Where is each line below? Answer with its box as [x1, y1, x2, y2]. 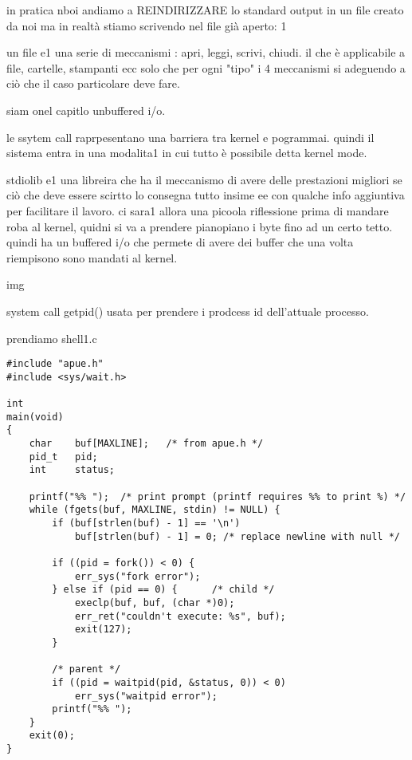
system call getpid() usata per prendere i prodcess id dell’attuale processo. [6, 302, 369, 319]
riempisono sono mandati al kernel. [6, 249, 178, 266]
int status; [29, 464, 116, 476]
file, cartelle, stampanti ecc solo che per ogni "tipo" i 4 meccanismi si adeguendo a [6, 59, 406, 76]
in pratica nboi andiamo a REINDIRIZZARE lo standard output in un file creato [6, 2, 404, 18]
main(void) [6, 411, 64, 423]
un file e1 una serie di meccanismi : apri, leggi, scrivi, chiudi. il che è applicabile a [6, 44, 406, 61]
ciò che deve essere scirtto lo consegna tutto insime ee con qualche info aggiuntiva [6, 187, 405, 203]
